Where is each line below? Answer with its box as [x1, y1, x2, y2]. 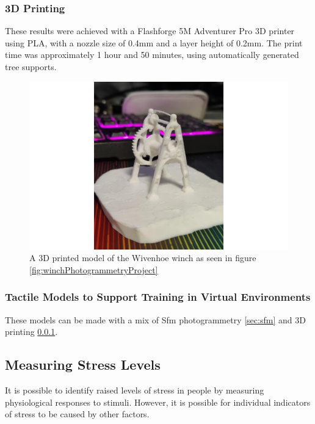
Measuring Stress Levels [5, 355, 161, 374]
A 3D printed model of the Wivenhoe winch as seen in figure [29, 251, 256, 264]
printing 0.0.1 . [5, 325, 58, 338]
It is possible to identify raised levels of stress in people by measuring [5, 383, 264, 396]
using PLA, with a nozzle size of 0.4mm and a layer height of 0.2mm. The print [5, 36, 303, 49]
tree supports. [5, 60, 57, 73]
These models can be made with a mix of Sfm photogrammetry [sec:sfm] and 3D [5, 313, 306, 326]
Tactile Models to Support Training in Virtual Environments [5, 289, 311, 304]
